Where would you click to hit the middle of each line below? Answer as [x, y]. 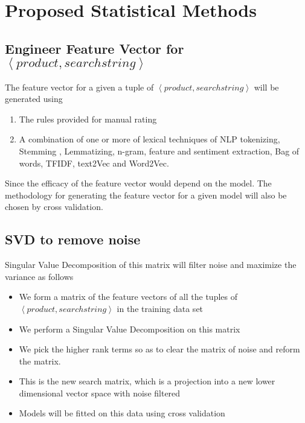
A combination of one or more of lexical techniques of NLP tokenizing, [149, 139]
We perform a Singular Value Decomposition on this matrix [130, 329]
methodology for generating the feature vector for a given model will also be [146, 195]
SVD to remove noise [73, 239]
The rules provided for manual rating [88, 119]
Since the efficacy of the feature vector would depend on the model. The [138, 183]
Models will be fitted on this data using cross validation [122, 413]
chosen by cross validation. [54, 207]
